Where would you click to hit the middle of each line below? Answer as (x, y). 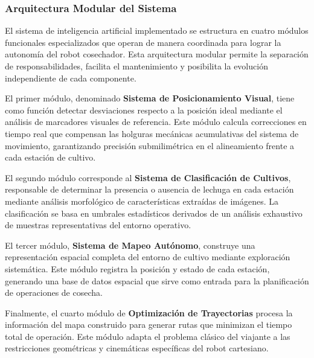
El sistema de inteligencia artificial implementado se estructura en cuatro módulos (157, 30)
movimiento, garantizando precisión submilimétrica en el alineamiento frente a (150, 145)
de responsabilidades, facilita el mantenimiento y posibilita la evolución (136, 66)
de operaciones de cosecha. (54, 292)
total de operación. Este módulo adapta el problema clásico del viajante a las (148, 336)
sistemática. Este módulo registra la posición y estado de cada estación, (137, 268)
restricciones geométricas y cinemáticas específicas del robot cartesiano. (137, 348)
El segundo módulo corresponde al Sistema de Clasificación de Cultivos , (148, 177)
